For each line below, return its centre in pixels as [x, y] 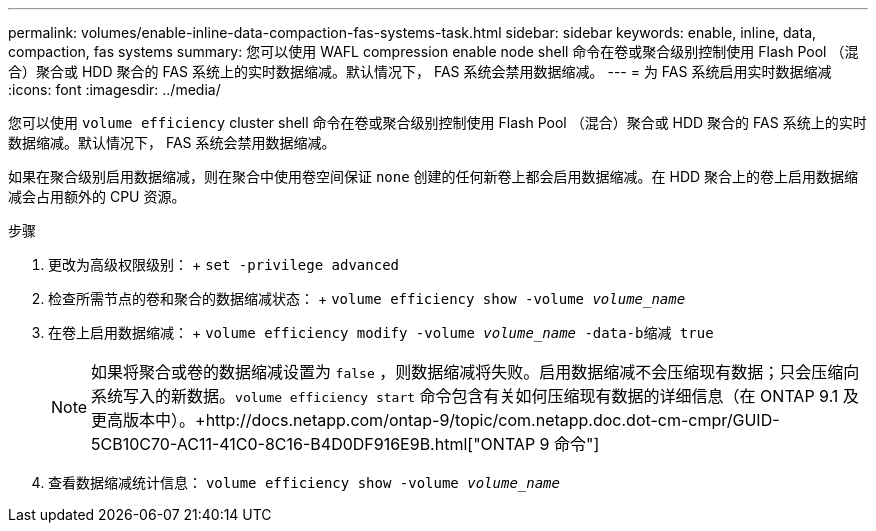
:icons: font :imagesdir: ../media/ [114, 89]
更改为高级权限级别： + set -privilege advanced [224, 264]
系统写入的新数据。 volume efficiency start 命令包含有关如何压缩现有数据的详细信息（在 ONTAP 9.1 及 [475, 396]
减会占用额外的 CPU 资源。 [97, 196]
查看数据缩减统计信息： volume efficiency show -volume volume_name [304, 482]
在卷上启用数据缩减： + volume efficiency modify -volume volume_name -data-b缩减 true [381, 332]
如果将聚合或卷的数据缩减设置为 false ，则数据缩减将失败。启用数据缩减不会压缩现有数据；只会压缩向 [475, 372]
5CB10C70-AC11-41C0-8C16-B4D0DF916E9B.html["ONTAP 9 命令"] [345, 444]
